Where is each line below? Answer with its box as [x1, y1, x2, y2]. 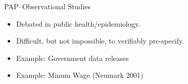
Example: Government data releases [16, 52, 129, 63]
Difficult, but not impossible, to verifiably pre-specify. [16, 35, 184, 46]
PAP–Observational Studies [4, 1, 91, 11]
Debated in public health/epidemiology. [16, 18, 140, 29]
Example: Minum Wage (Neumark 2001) [16, 70, 143, 80]
